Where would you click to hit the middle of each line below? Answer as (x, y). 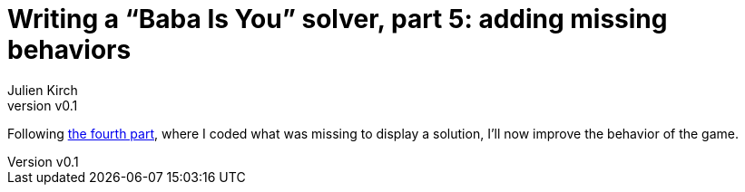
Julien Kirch (43, 90)
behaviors (69, 50)
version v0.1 (43, 105)
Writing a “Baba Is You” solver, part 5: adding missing (338, 19)
